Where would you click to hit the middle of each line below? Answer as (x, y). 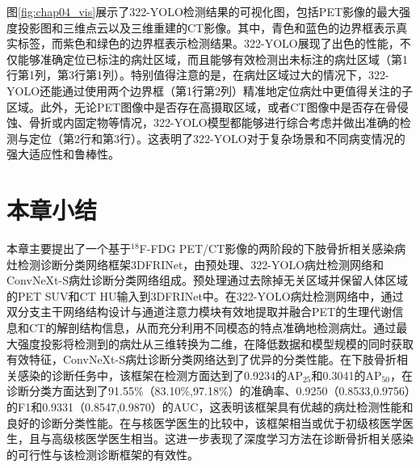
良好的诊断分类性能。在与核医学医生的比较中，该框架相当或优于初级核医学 (204, 422)
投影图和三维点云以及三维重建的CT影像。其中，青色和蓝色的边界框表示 (207, 27)
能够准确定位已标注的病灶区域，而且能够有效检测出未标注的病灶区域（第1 (212, 59)
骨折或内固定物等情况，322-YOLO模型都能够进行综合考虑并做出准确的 (214, 122)
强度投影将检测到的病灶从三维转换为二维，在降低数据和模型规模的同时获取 (215, 343)
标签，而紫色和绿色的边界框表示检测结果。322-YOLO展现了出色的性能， (208, 43)
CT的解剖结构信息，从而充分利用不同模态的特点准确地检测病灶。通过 (212, 328)
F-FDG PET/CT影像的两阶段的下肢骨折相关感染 (267, 249)
